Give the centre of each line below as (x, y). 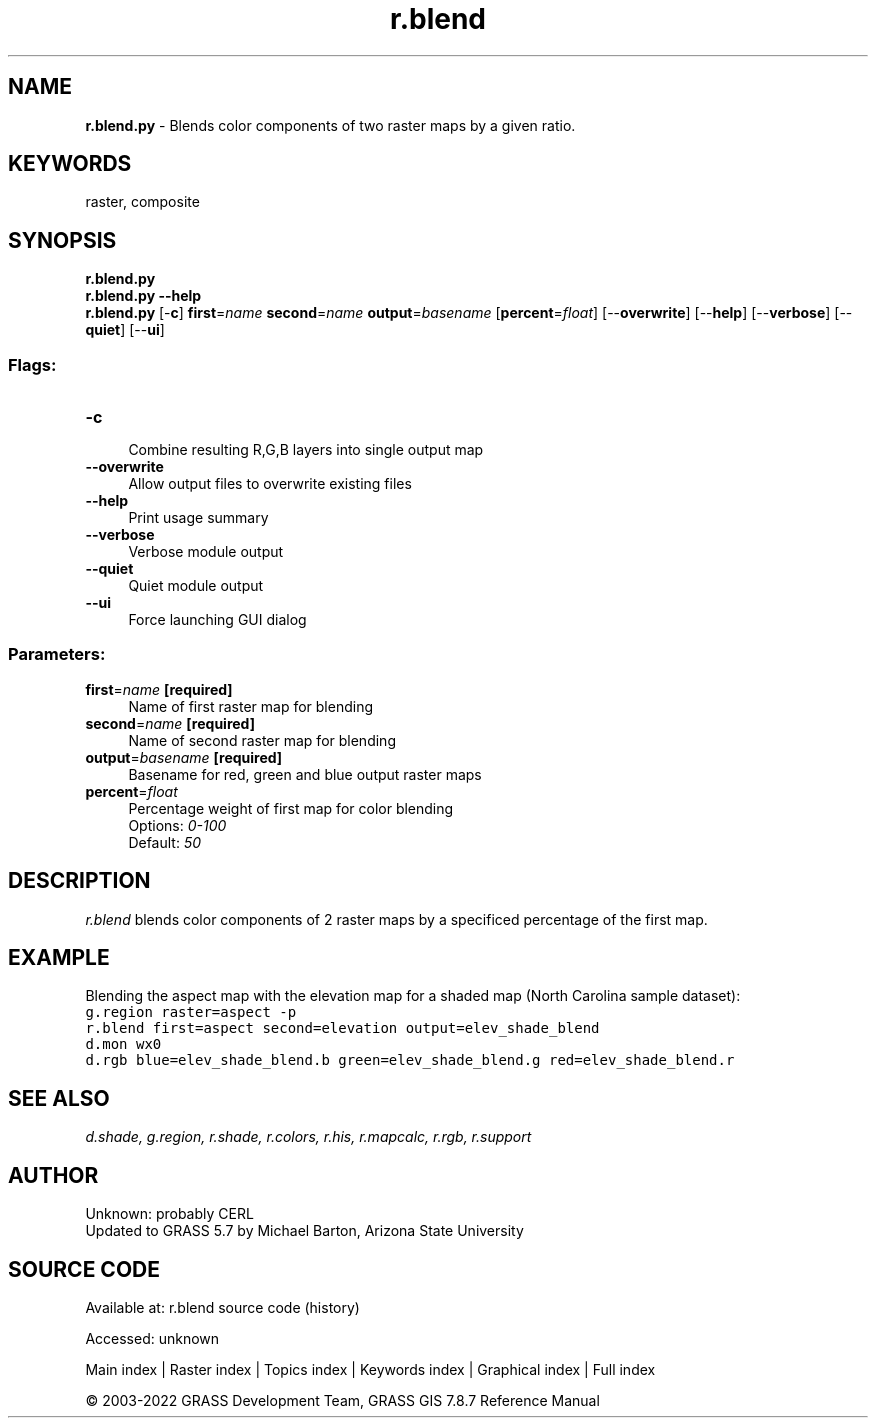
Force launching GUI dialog (217, 620)
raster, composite (142, 202)
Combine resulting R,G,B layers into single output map (306, 450)
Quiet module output (196, 586)
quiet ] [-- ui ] (125, 330)
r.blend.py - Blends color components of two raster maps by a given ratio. (330, 125)
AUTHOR (53, 1175)
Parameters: (57, 654)
